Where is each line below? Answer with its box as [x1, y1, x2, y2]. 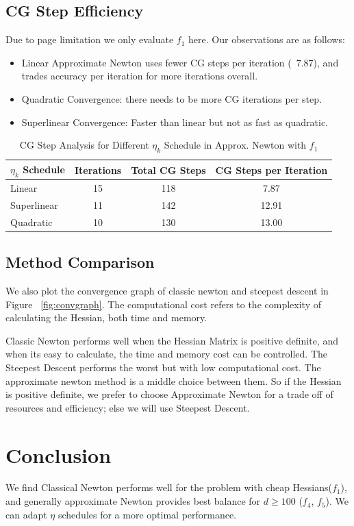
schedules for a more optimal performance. [58, 507, 237, 521]
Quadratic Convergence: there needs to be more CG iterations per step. [21, 91, 322, 105]
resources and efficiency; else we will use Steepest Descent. [5, 400, 250, 414]
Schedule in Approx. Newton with [164, 138, 307, 152]
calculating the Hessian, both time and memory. [5, 310, 207, 325]
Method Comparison [5, 251, 155, 273]
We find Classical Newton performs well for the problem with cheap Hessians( [5, 480, 332, 494]
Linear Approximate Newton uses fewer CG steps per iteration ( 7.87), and [21, 55, 339, 69]
